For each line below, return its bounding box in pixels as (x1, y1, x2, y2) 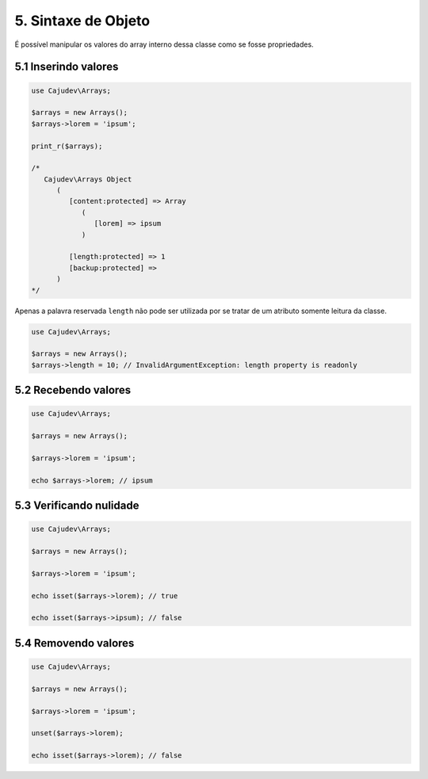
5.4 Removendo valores (14, 636, 135, 650)
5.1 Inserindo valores (14, 60, 119, 74)
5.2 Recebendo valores (14, 384, 132, 397)
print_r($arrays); (31, 141, 103, 151)
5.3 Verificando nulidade (14, 499, 139, 513)
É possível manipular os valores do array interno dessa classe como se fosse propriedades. (14, 40, 314, 49)
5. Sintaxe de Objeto (14, 12, 151, 29)
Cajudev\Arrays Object (44, 174, 132, 184)
